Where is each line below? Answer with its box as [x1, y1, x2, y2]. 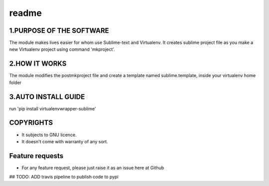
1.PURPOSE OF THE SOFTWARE [9, 26, 109, 35]
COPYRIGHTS [9, 118, 53, 127]
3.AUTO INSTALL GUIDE [9, 93, 85, 101]
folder [9, 80, 22, 86]
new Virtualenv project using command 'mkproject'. [9, 46, 116, 52]
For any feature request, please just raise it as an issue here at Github [21, 165, 164, 171]
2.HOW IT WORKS [9, 60, 67, 68]
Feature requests [9, 152, 64, 160]
